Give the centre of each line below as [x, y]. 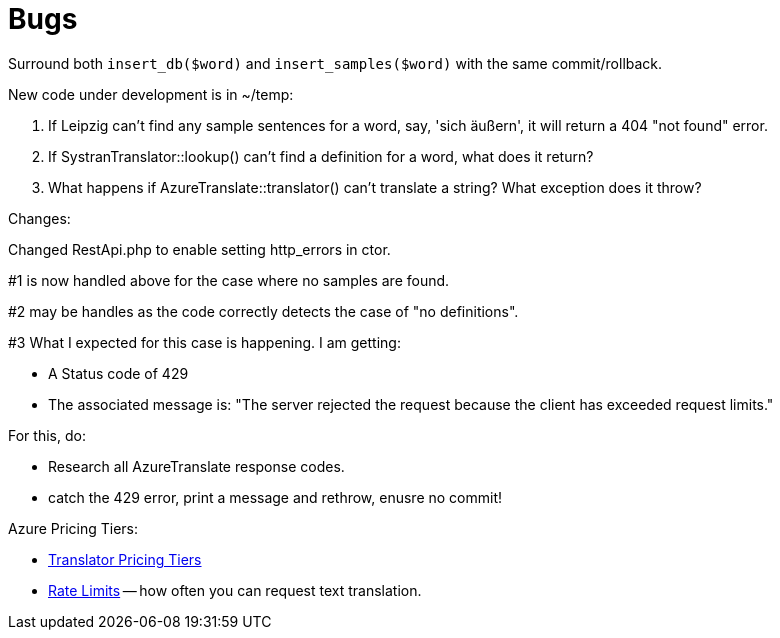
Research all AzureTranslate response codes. [196, 466]
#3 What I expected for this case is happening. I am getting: [204, 342]
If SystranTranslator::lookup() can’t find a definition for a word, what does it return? [321, 156]
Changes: [39, 218]
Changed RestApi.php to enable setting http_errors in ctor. [199, 249]
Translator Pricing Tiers [125, 559]
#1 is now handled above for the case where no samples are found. [229, 280]
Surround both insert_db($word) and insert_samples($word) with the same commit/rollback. [335, 63]
